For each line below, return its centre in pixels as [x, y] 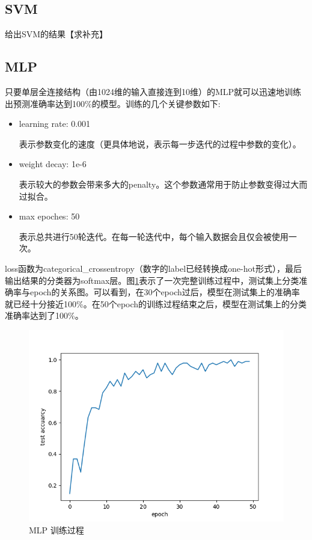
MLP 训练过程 [57, 529]
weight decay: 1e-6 [53, 164]
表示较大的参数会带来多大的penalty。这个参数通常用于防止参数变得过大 [159, 184]
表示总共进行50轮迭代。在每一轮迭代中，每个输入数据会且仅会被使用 [154, 236]
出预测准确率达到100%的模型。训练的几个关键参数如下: [113, 103]
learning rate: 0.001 [55, 124]
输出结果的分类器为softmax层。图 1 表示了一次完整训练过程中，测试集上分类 [152, 280]
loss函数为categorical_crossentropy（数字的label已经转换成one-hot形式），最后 [153, 268]
